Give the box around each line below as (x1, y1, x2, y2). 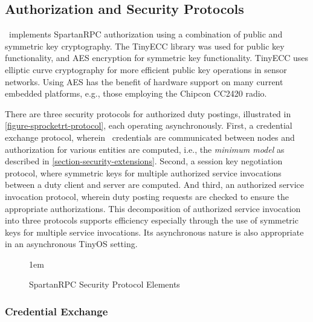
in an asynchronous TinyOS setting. (5, 237, 138, 250)
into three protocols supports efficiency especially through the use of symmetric (5, 214, 298, 227)
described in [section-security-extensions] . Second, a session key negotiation (5, 155, 283, 167)
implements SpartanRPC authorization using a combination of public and (8, 28, 283, 40)
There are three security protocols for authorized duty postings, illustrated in (5, 107, 291, 120)
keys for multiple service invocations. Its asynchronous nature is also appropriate (5, 225, 304, 238)
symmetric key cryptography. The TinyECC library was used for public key (5, 39, 285, 52)
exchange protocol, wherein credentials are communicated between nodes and (5, 130, 295, 143)
